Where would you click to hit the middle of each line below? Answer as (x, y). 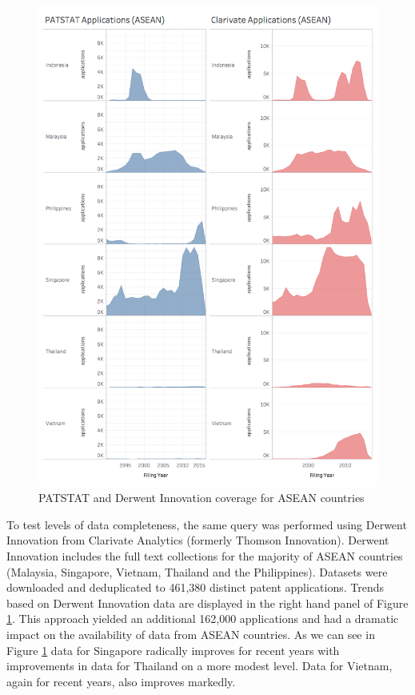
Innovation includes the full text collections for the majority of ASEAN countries (205, 556)
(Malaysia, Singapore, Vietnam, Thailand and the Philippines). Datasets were (197, 571)
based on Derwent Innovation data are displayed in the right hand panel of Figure (207, 603)
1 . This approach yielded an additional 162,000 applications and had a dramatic (203, 619)
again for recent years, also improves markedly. (121, 681)
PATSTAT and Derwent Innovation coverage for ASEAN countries (202, 498)
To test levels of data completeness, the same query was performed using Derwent (207, 524)
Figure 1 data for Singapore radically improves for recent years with (173, 650)
